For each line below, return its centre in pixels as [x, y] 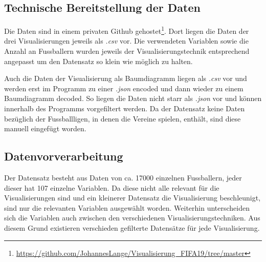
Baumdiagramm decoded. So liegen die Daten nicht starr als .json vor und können [133, 98]
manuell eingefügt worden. [45, 128]
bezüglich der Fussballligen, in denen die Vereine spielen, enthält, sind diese [123, 118]
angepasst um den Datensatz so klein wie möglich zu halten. [98, 61]
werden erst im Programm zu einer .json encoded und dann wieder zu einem [124, 88]
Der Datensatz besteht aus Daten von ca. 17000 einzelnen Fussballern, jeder [123, 177]
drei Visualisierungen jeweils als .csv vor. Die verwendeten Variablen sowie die [126, 41]
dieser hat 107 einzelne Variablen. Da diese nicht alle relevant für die [112, 187]
